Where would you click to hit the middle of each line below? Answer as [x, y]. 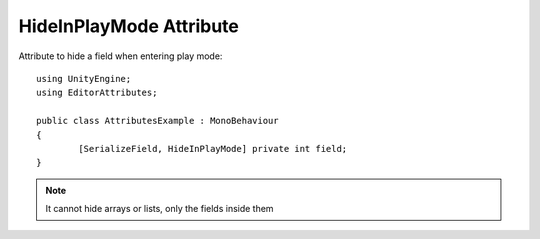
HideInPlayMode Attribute [128, 26]
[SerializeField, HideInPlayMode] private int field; [213, 148]
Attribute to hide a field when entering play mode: [120, 56]
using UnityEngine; [84, 78]
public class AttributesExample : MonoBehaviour [157, 121]
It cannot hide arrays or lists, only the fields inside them [159, 209]
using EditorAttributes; [97, 93]
